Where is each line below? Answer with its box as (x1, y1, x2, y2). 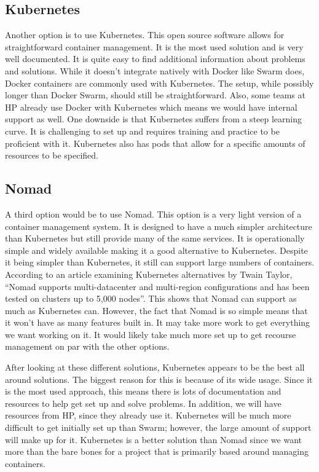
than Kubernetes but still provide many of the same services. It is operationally (5, 232, 305, 245)
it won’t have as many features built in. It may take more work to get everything (5, 316, 310, 329)
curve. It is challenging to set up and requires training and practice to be (5, 124, 280, 137)
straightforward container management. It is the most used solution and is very (5, 40, 304, 53)
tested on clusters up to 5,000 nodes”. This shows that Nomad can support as (5, 292, 297, 305)
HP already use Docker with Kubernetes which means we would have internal (5, 100, 297, 113)
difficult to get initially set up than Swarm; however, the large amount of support (5, 421, 312, 434)
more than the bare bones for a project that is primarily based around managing (5, 445, 309, 458)
